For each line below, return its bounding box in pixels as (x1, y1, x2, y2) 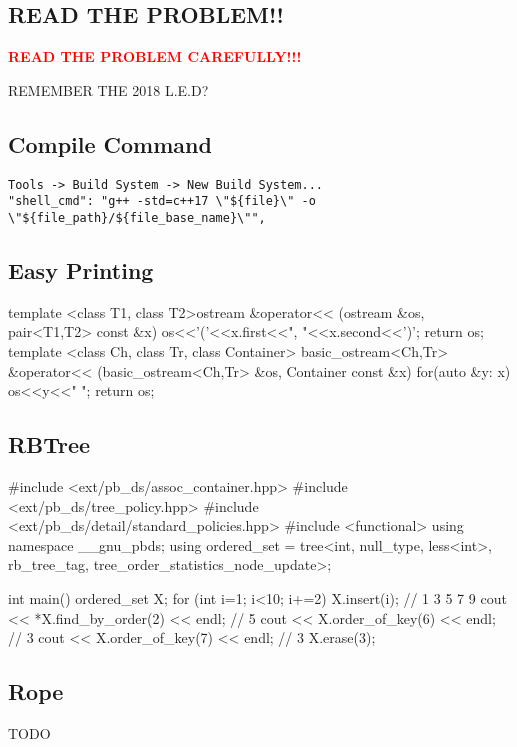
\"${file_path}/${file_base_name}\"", (8, 210, 266, 225)
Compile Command (8, 128, 212, 159)
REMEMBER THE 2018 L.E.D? (8, 79, 209, 100)
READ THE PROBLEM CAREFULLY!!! (8, 46, 302, 67)
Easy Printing (8, 254, 154, 285)
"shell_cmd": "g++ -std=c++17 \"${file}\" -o (8, 194, 316, 209)
